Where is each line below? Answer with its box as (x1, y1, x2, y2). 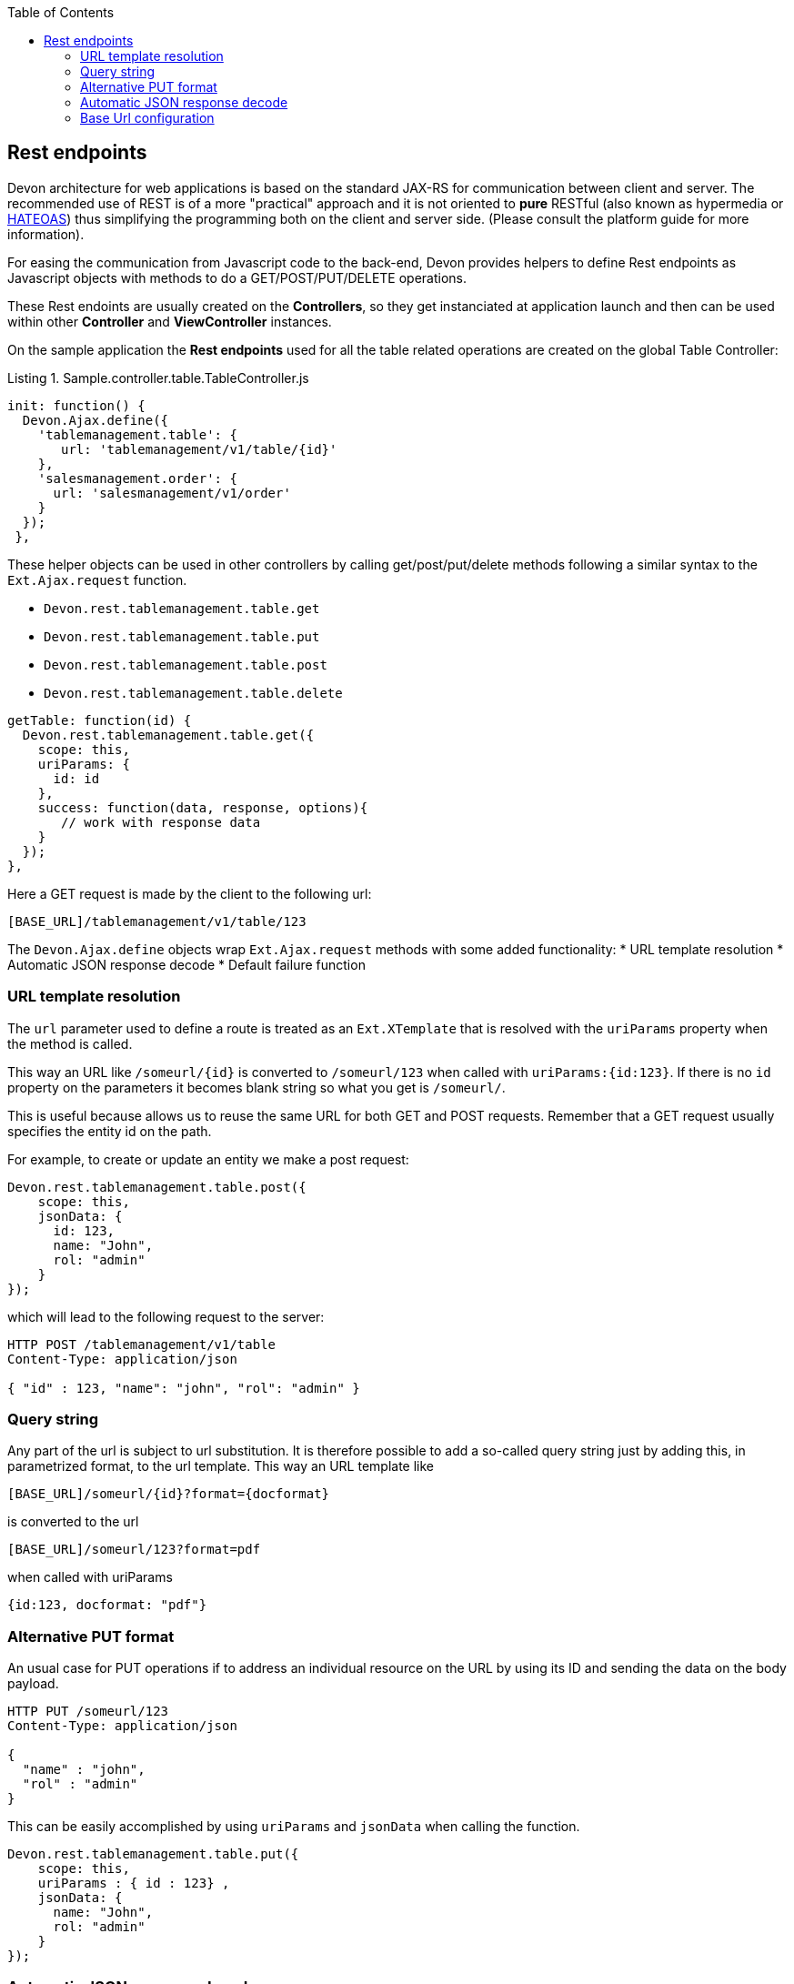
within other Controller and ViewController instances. (7, 313, 332, 329)
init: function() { (7, 398, 146, 413)
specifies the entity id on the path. (7, 1123, 212, 1139)
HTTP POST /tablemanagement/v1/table (7, 1336, 276, 1352)
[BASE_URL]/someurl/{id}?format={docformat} (7, 1486, 330, 1502)
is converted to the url (7, 1514, 139, 1530)
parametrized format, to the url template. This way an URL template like (7, 1458, 434, 1475)
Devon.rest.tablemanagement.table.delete (44, 685, 343, 700)
